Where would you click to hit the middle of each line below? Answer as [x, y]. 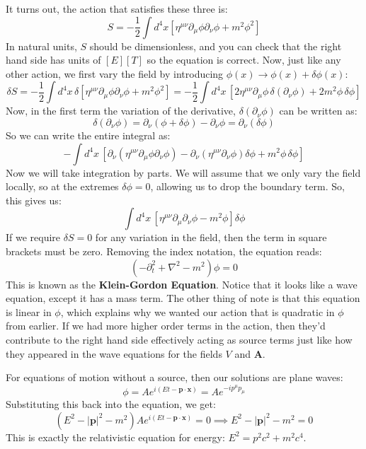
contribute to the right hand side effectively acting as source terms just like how [179, 339]
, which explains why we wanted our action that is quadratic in [198, 311]
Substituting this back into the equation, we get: [111, 404]
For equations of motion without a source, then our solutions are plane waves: [175, 377]
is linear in [29, 311]
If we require [33, 237]
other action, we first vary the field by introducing [115, 73]
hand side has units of [53, 60]
